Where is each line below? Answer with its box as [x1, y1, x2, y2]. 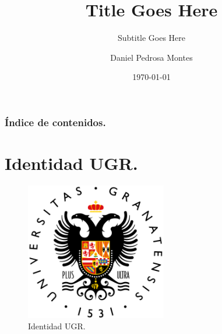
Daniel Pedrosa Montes [110, 51, 193, 63]
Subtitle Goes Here [117, 32, 186, 44]
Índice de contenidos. [5, 114, 106, 129]
